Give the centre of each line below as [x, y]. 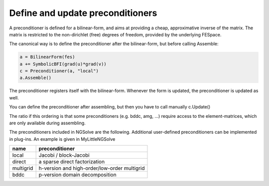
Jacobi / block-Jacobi [64, 155]
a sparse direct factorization [71, 162]
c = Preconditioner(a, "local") [59, 71]
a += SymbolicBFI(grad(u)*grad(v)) [63, 64]
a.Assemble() [36, 78]
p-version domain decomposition [77, 175]
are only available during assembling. [47, 123]
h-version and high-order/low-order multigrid [92, 168]
